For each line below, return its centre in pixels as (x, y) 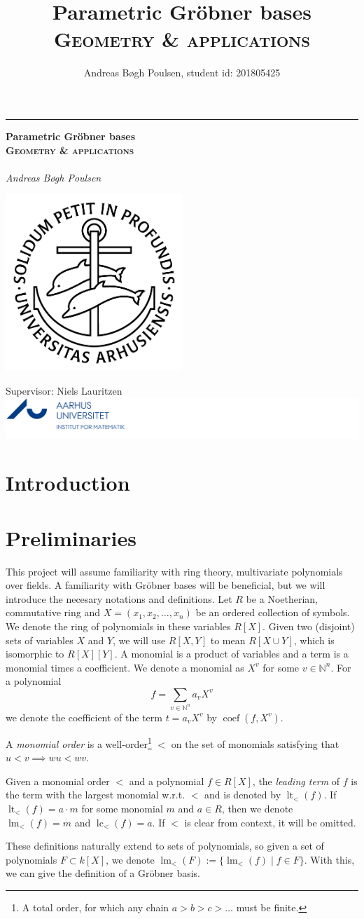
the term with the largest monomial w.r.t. (96, 795)
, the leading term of (296, 781)
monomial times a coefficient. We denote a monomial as (125, 667)
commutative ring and (53, 612)
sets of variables (40, 640)
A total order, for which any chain (96, 907)
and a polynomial (167, 781)
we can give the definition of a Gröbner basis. (103, 873)
